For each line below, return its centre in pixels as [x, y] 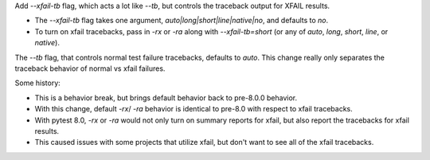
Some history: [38, 83]
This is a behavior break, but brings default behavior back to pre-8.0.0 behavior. [166, 98]
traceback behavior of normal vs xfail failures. [90, 68]
